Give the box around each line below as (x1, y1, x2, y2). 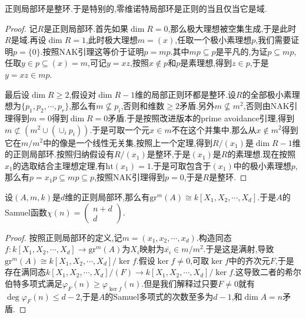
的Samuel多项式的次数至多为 (105, 290, 214, 302)
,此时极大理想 (85, 34, 138, 46)
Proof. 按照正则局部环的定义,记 (5, 231, 122, 243)
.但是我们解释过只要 (141, 277, 218, 289)
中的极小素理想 (233, 159, 291, 171)
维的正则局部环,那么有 (65, 190, 150, 203)
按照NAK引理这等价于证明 (42, 45, 144, 57)
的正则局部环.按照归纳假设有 (5, 148, 114, 160)
